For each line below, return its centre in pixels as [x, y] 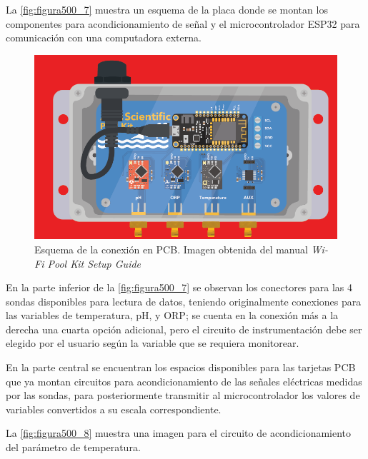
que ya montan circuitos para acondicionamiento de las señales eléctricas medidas [184, 381]
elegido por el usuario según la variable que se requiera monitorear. [153, 343]
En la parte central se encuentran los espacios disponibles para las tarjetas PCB [181, 367]
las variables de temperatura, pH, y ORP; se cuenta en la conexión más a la [172, 315]
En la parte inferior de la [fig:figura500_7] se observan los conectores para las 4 [179, 287]
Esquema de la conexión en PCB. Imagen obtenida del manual [171, 249]
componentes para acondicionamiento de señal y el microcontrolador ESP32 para [183, 23]
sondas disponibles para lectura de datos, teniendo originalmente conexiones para [184, 301]
